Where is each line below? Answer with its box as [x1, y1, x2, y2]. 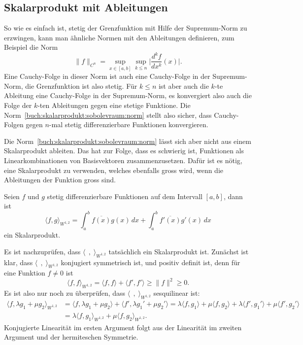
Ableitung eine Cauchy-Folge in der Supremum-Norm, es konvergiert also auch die [4, 90, 252, 101]
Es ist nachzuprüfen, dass [4, 246, 81, 256]
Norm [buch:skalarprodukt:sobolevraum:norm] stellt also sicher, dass [4, 109, 212, 120]
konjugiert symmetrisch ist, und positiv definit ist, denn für [61, 257, 240, 267]
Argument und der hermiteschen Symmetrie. [4, 332, 138, 342]
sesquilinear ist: [153, 288, 200, 298]
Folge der [4, 100, 32, 110]
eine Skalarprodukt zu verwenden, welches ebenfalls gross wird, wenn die [4, 165, 224, 175]
